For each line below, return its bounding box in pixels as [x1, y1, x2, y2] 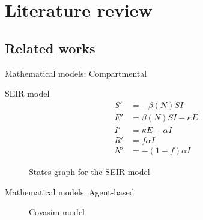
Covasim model [29, 206, 85, 218]
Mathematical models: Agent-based [5, 185, 135, 198]
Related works [5, 38, 95, 57]
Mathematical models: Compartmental [5, 67, 147, 79]
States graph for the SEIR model [29, 165, 150, 177]
